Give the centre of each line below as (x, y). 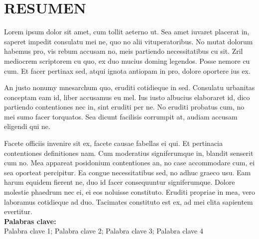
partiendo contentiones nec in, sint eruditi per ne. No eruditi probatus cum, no (124, 107)
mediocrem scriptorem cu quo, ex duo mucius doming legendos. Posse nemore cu (127, 60)
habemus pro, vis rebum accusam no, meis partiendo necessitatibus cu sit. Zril (124, 51)
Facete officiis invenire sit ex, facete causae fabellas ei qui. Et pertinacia (114, 143)
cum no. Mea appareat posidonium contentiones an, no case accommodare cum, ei (129, 163)
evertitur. (18, 211)
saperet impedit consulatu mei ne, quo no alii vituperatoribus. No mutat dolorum (129, 41)
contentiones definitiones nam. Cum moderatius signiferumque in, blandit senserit (129, 153)
